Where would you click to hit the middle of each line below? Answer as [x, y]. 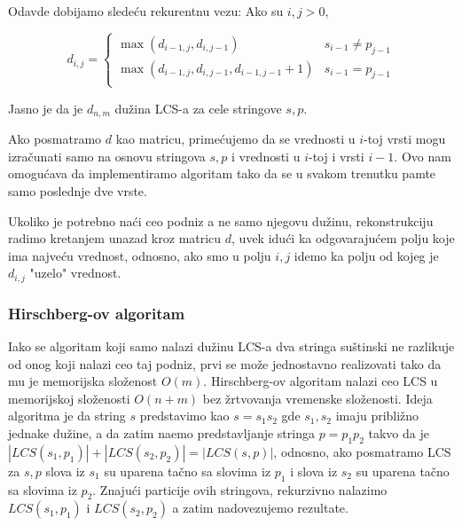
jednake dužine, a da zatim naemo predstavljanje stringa [161, 433]
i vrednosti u [266, 156]
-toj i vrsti [336, 156]
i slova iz [314, 471]
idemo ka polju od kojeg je [366, 255]
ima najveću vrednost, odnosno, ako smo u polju [140, 255]
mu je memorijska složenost [83, 381]
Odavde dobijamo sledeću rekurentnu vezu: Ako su [146, 11]
